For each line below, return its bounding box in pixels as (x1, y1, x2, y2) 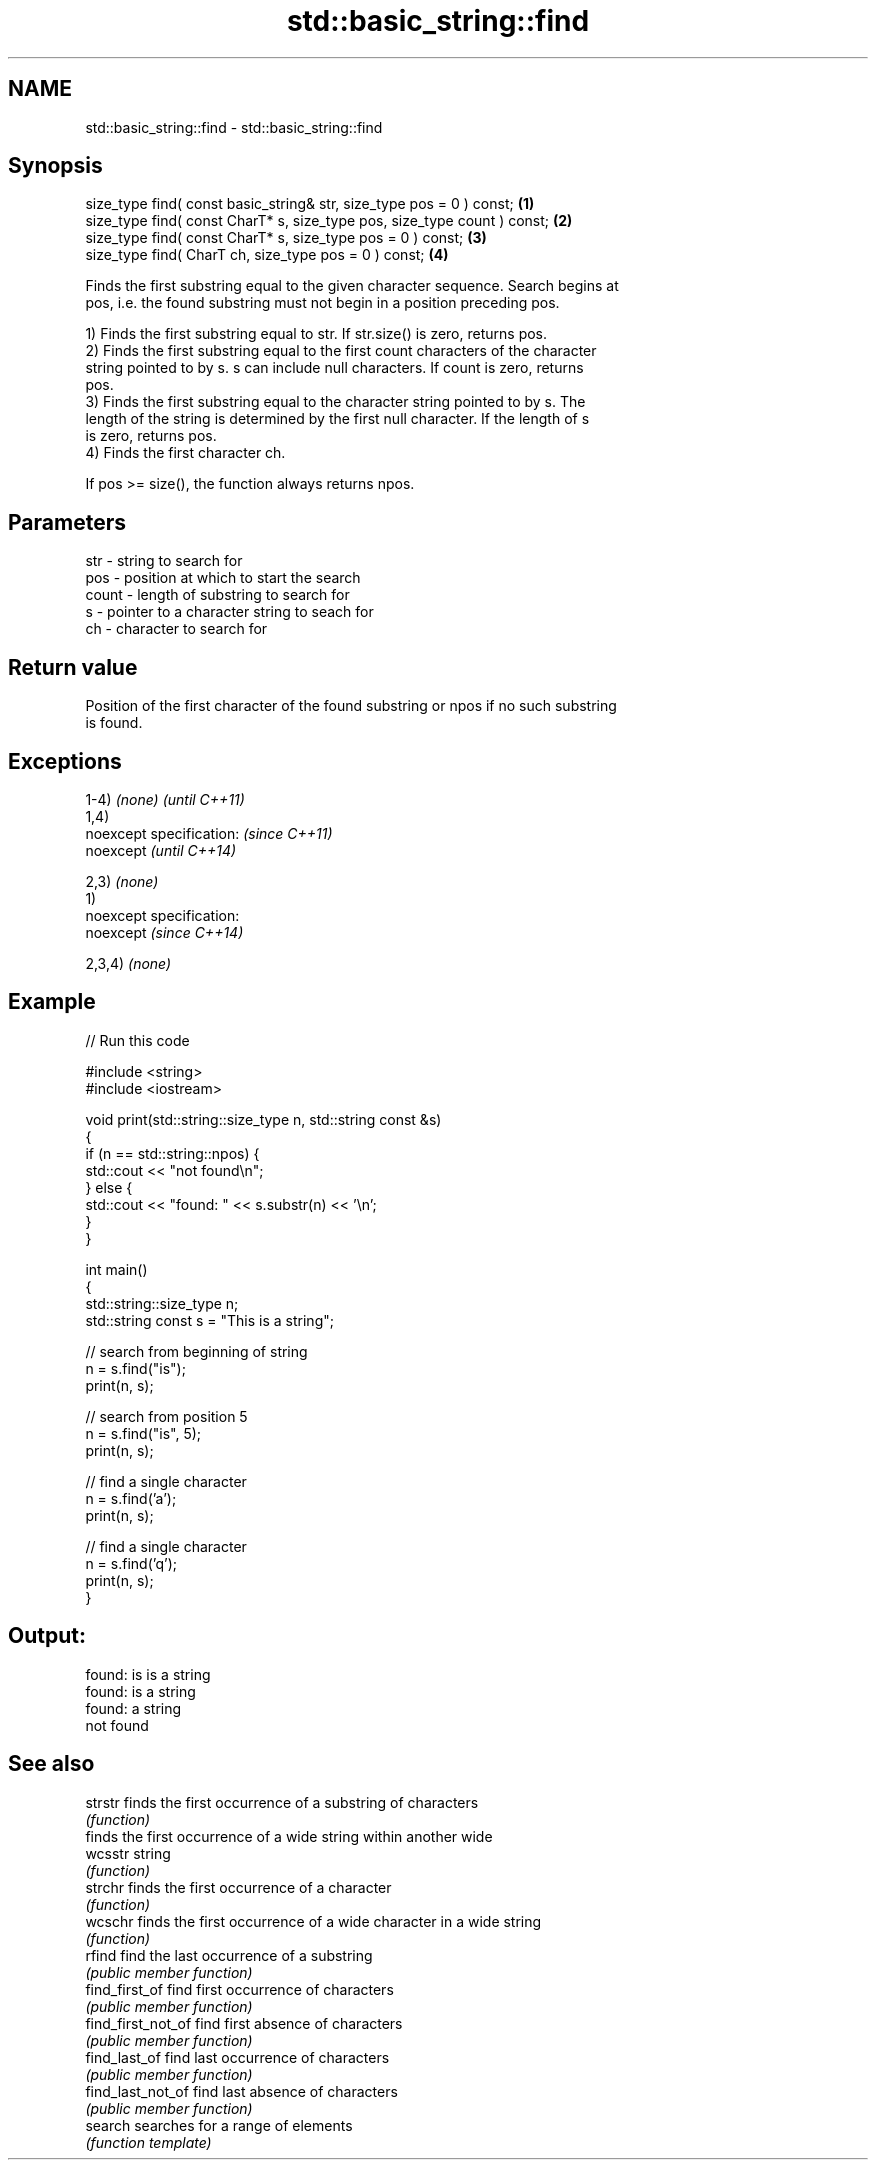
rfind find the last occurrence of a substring (85, 1946, 373, 1964)
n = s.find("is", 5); (85, 1424, 202, 1442)
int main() (85, 1260, 148, 1278)
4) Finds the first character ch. (85, 444, 286, 462)
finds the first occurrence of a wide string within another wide (85, 1827, 493, 1845)
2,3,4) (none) (85, 954, 172, 972)
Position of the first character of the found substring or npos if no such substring (85, 697, 617, 715)
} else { (85, 1178, 133, 1196)
